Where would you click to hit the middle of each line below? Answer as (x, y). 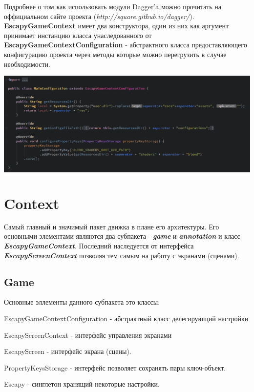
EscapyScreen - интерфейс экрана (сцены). (68, 351)
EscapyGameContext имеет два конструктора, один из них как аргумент (116, 26)
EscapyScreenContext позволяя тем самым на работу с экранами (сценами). (122, 255)
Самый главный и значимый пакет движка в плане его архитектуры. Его (112, 226)
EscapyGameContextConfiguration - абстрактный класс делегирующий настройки (126, 318)
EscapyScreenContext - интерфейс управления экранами (88, 335)
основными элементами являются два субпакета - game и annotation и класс (122, 236)
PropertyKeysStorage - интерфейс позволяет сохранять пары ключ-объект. (115, 367)
